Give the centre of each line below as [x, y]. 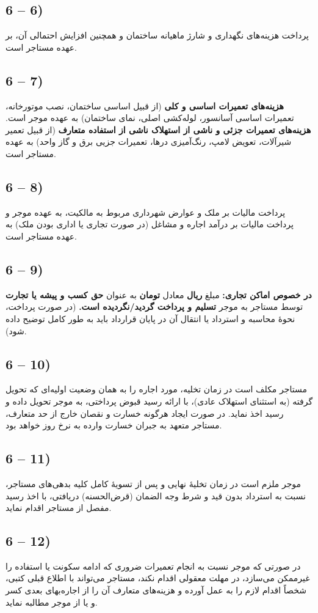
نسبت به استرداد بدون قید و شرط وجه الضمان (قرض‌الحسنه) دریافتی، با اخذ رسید [156, 495]
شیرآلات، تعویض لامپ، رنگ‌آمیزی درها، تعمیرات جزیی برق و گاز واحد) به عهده [149, 141]
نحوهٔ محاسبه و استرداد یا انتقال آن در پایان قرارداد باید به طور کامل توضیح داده [150, 318]
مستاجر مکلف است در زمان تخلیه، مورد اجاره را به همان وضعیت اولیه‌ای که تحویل [156, 389]
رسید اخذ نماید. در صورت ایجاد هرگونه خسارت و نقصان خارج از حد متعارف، [145, 413]
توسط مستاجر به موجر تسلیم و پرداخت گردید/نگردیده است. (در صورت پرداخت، [154, 306]
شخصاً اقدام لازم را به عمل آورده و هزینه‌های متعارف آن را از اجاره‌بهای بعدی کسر [156, 590]
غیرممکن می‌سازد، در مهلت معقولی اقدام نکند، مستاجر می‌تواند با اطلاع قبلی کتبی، [158, 578]
